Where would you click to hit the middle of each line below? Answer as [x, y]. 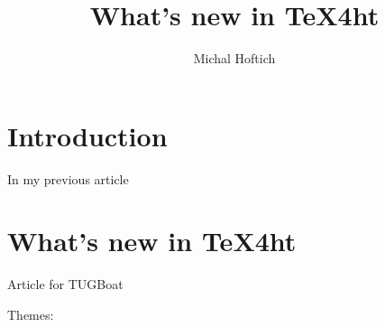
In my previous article [68, 178]
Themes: [31, 314]
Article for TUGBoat [65, 284]
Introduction [87, 135]
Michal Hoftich [234, 58]
